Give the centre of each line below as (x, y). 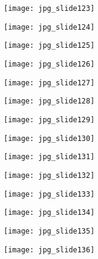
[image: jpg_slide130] (49, 138)
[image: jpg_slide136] (49, 250)
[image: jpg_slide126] (49, 64)
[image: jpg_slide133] (49, 194)
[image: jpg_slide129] (49, 120)
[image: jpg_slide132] (49, 175)
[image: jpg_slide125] (49, 46)
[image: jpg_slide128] (49, 101)
